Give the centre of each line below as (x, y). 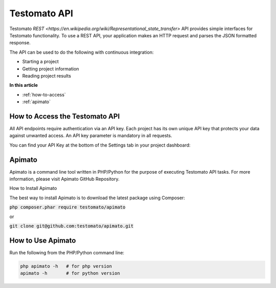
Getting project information (51, 68)
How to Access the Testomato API (65, 116)
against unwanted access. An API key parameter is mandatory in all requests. (91, 136)
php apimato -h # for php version (66, 266)
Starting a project (40, 62)
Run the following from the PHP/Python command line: (67, 252)
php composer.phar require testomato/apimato (67, 207)
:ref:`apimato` (37, 102)
